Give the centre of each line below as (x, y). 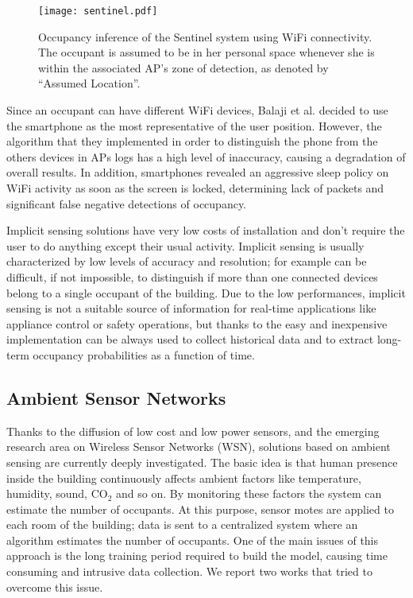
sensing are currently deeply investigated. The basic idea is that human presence (202, 462)
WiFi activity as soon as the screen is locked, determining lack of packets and (195, 188)
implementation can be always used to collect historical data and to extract (190, 339)
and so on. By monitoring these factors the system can (249, 493)
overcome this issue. (55, 586)
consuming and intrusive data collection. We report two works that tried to (189, 571)
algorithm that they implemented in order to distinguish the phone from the (192, 141)
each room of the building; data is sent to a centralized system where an (182, 524)
